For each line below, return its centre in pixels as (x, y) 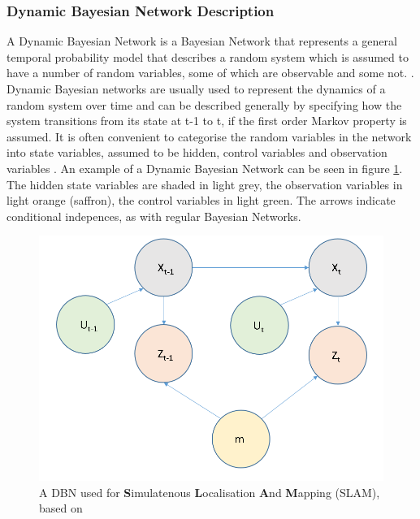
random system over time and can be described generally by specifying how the (204, 104)
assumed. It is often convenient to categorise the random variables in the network (209, 136)
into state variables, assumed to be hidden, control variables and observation (197, 152)
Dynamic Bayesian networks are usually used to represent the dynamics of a (196, 89)
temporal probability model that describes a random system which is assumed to (208, 56)
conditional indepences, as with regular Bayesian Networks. (154, 216)
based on (61, 508)
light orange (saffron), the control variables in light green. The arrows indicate (201, 200)
